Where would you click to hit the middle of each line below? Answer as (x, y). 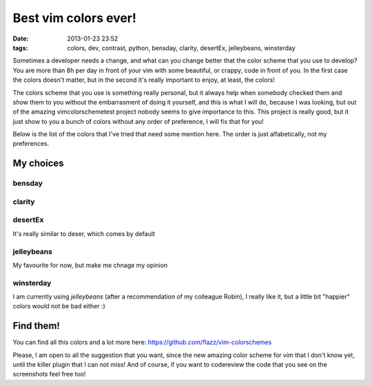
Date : (21, 39)
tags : (20, 47)
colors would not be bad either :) (59, 306)
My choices (39, 163)
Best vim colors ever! (75, 18)
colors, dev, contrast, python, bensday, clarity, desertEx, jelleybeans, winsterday (181, 47)
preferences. (31, 144)
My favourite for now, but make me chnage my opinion (90, 265)
